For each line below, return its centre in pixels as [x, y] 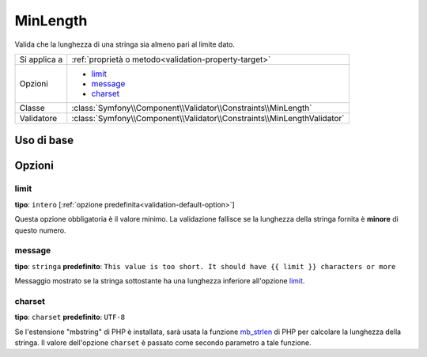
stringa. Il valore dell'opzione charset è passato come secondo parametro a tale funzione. [163, 342]
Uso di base [44, 141]
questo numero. [40, 230]
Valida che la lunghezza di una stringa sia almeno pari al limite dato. [125, 44]
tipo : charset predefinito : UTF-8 [70, 317]
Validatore [38, 118]
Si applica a [41, 59]
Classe [32, 108]
